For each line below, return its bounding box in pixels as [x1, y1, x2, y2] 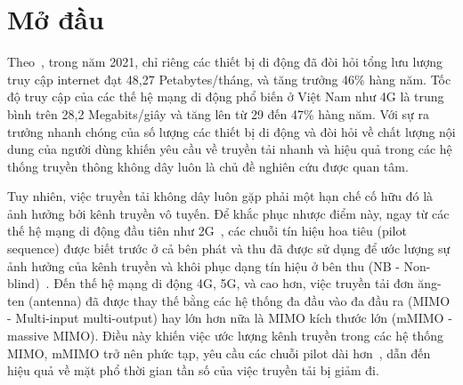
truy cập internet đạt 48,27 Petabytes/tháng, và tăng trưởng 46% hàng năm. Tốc [7, 69, 451, 88]
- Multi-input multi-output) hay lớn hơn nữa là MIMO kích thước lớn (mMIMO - [7, 309, 452, 327]
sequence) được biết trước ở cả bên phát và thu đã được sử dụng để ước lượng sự [7, 239, 451, 258]
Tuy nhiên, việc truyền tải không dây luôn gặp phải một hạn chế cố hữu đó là [7, 187, 434, 205]
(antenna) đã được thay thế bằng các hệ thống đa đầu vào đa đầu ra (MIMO [28, 291, 451, 309]
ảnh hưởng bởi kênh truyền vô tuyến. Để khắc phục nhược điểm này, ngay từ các [7, 204, 450, 222]
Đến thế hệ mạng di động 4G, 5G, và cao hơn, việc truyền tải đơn [53, 274, 414, 293]
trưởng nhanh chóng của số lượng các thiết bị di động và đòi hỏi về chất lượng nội [7, 122, 456, 140]
